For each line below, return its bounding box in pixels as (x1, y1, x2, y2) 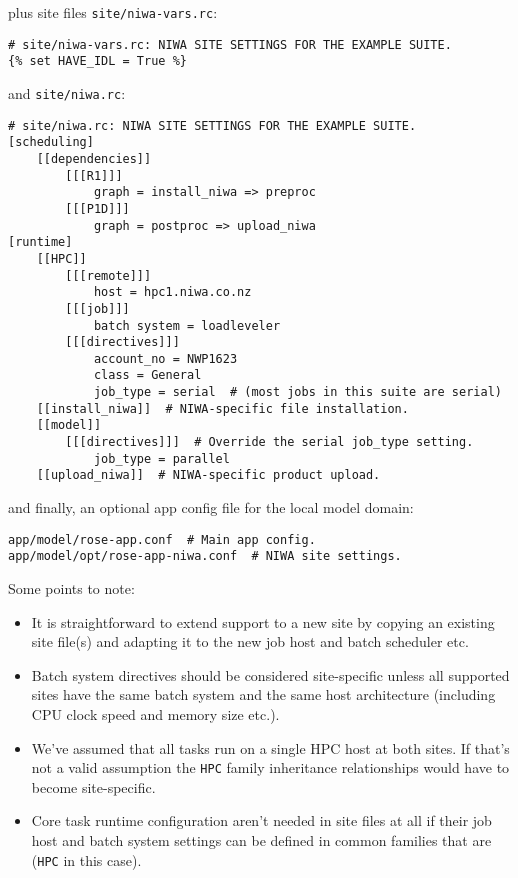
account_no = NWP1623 (93, 351, 238, 366)
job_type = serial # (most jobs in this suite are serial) (93, 385, 502, 400)
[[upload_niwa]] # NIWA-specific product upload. (36, 468, 381, 483)
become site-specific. (31, 776, 156, 797)
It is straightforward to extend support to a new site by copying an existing (31, 611, 495, 632)
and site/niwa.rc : (8, 82, 126, 103)
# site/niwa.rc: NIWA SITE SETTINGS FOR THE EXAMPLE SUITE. (8, 118, 417, 133)
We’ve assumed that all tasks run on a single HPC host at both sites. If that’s (31, 737, 510, 758)
